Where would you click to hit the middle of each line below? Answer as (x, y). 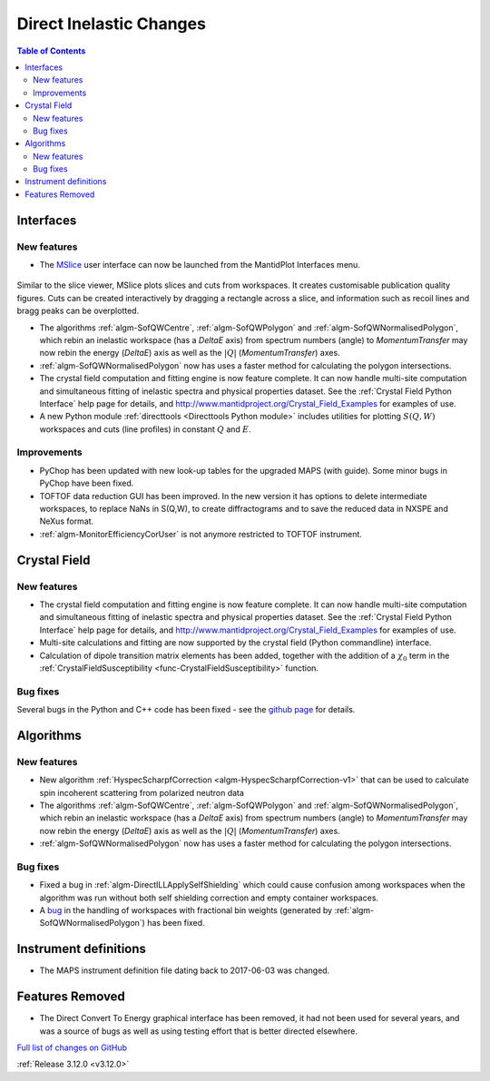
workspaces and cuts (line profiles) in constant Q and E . (145, 429)
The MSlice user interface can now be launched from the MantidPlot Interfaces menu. (200, 265)
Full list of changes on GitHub (72, 1047)
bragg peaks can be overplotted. (78, 311)
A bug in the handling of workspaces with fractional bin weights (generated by (186, 910)
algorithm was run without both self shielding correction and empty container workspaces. (209, 898)
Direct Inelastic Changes (111, 24)
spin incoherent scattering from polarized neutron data (142, 792)
